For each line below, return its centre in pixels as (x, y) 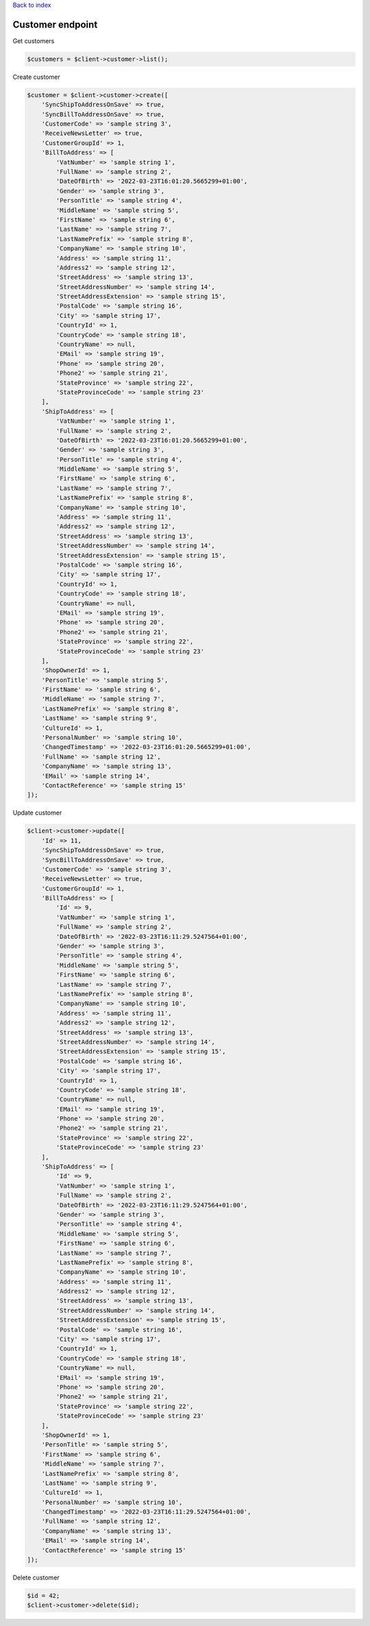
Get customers (34, 40)
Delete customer (36, 1578)
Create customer (37, 77)
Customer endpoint (55, 24)
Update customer (37, 813)
